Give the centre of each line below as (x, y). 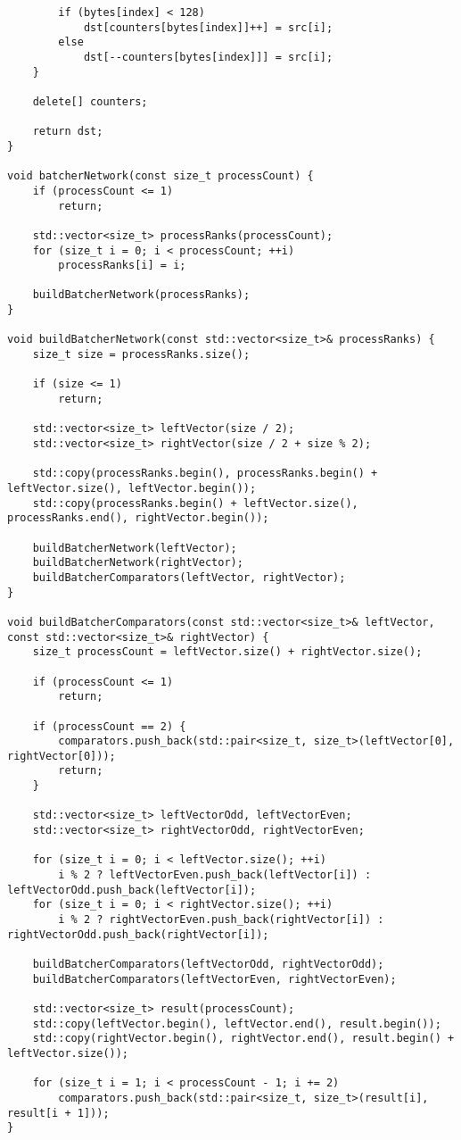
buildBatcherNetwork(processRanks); (141, 295)
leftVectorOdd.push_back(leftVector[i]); (132, 890)
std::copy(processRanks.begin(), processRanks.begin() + (205, 474)
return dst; (68, 132)
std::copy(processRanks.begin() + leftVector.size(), (195, 503)
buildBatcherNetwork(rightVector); (138, 563)
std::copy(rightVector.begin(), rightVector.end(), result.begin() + (243, 1039)
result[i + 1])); (58, 1113)
